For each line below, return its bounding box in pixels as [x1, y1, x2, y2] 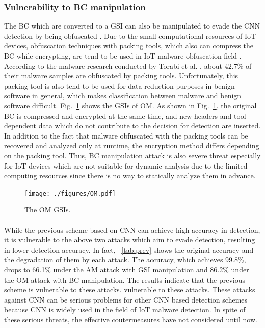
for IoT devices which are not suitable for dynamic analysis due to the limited [4, 160, 248, 171]
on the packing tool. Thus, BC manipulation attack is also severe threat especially [4, 150, 261, 160]
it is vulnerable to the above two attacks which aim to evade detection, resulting [4, 234, 255, 245]
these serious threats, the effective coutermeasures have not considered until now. [4, 314, 257, 324]
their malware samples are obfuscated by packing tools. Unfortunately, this [4, 70, 238, 81]
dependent [4, 120, 37, 131]
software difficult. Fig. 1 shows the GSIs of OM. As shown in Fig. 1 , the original [4, 100, 257, 111]
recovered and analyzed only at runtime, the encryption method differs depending [4, 140, 259, 151]
